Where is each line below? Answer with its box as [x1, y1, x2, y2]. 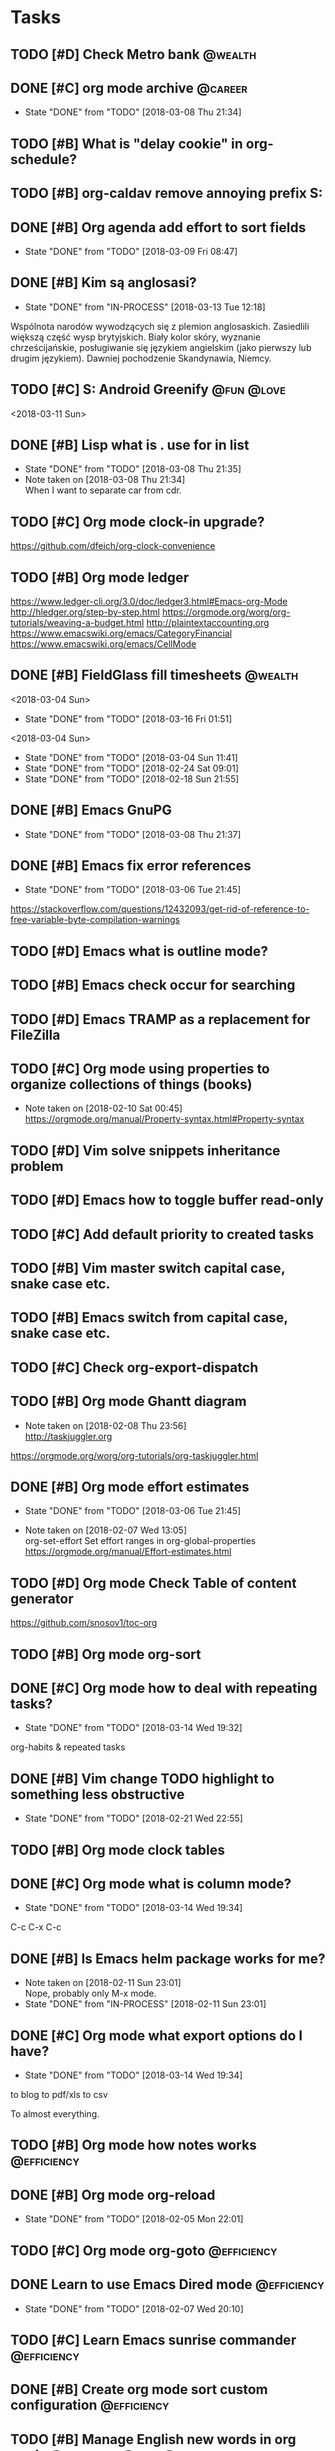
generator [10, 1590, 74, 1607]
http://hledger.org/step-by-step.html [10, 606, 160, 618]
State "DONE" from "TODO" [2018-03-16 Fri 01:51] [24, 712, 233, 725]
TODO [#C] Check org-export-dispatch [10, 1359, 259, 1376]
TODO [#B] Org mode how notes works [10, 2137, 257, 2154]
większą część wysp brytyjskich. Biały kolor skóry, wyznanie [10, 331, 261, 343]
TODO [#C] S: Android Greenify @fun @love [10, 381, 287, 398]
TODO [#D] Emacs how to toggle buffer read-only [10, 1192, 324, 1209]
